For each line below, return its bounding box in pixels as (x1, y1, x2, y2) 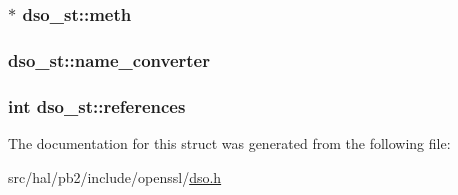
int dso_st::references (8, 93, 186, 118)
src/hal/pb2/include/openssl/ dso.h (8, 166, 222, 187)
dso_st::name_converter (8, 47, 210, 72)
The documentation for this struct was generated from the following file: (8, 132, 451, 153)
